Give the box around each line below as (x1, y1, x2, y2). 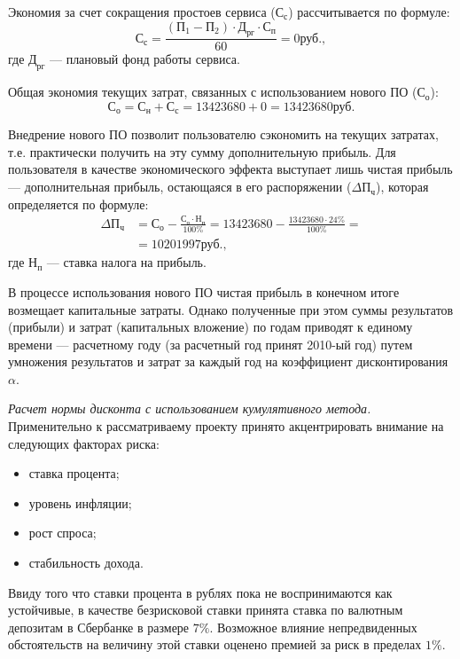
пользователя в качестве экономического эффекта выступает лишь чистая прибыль (8, 160, 453, 178)
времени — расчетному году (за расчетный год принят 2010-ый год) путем (8, 334, 413, 353)
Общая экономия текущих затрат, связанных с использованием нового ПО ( (8, 82, 417, 101)
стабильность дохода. (28, 553, 144, 572)
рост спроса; (28, 523, 97, 542)
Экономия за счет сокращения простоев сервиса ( (8, 3, 276, 20)
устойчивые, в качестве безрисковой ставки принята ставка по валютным (8, 600, 403, 619)
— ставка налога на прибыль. (46, 253, 207, 271)
